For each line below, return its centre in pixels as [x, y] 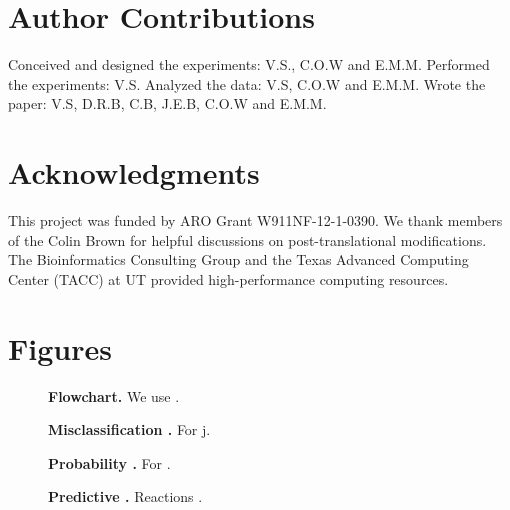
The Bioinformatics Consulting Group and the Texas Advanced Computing [238, 259]
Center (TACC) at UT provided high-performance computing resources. [228, 278]
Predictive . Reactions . [125, 496]
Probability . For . [109, 462]
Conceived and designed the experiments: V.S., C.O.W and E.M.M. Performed [249, 64]
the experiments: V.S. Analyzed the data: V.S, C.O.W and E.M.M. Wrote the [247, 83]
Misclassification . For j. [129, 429]
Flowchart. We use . [114, 395]
